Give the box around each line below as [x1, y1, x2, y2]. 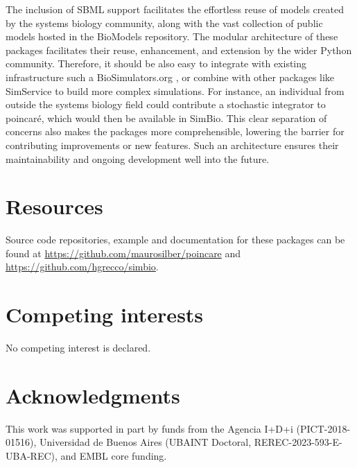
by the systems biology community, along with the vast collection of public [6, 15, 323, 30]
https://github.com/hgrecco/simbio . [6, 259, 159, 274]
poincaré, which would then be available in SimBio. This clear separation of [6, 110, 327, 125]
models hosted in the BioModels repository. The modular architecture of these [6, 29, 338, 44]
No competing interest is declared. [6, 340, 151, 355]
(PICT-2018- [296, 421, 351, 435]
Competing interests [6, 300, 204, 329]
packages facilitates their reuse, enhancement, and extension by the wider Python [6, 42, 352, 57]
